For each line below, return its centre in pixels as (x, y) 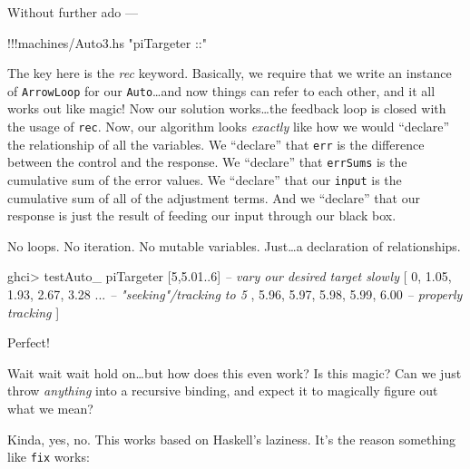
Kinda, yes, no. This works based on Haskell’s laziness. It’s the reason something (231, 439)
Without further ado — (73, 12)
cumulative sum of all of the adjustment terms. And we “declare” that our (214, 197)
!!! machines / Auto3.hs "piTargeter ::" (107, 42)
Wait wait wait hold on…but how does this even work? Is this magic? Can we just (235, 372)
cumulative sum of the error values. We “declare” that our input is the (205, 180)
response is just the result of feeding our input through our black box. (202, 215)
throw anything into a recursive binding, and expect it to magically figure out (223, 391)
